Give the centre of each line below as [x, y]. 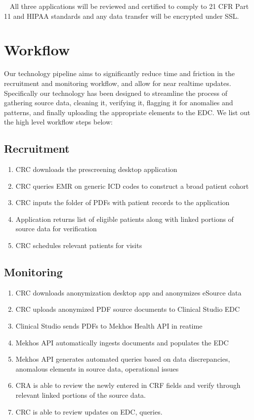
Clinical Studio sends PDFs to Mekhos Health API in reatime [109, 326]
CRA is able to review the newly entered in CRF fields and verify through [128, 385]
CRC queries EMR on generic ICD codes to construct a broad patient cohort [132, 186]
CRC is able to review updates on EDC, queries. [89, 411]
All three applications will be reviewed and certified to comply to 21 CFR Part [129, 6]
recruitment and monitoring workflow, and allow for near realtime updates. [118, 83]
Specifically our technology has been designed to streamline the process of [116, 93]
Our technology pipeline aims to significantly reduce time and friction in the [119, 73]
